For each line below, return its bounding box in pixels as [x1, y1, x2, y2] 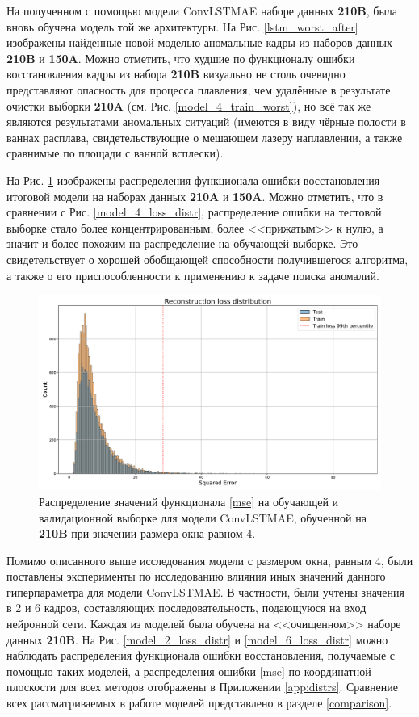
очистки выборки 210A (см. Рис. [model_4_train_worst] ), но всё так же [6, 97, 371, 114]
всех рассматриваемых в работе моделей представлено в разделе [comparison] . [6, 694, 392, 711]
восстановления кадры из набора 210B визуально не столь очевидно [6, 65, 346, 82]
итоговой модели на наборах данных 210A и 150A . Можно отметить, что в [6, 187, 383, 204]
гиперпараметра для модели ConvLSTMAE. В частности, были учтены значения [6, 583, 404, 600]
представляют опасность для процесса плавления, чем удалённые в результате [6, 81, 391, 98]
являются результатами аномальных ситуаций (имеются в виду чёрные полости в [6, 113, 406, 130]
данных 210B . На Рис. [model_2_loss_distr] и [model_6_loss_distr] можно [6, 631, 388, 648]
